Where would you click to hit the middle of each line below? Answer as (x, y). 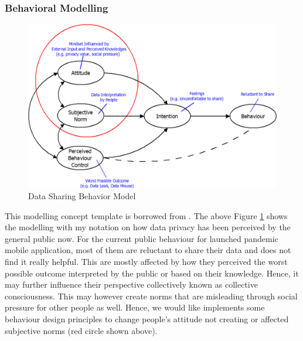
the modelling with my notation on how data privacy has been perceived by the (148, 227)
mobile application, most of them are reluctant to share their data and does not (148, 250)
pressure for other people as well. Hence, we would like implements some (135, 307)
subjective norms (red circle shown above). (81, 330)
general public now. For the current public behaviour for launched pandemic (142, 238)
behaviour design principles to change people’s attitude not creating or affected (147, 319)
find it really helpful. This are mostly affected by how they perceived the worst (146, 262)
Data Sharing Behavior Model (82, 196)
